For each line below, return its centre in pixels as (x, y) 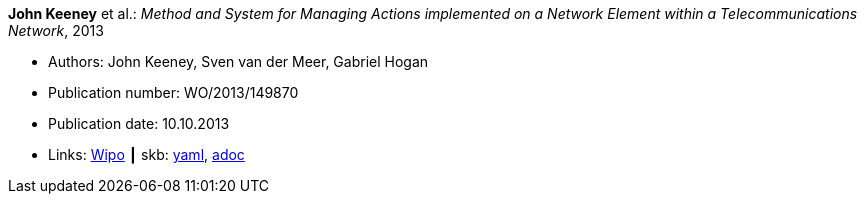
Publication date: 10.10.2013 (139, 123)
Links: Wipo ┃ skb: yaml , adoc (146, 154)
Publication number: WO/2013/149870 (173, 92)
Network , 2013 (56, 30)
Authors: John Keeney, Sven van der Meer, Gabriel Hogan (238, 61)
